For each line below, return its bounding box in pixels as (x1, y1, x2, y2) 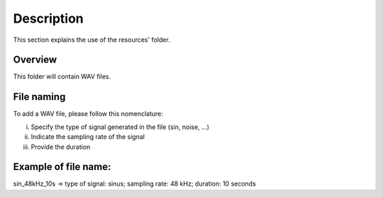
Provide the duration (30, 142, 91, 151)
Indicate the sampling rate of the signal (30, 133, 145, 141)
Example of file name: (13, 161, 111, 173)
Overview (13, 54, 57, 66)
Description (13, 11, 84, 26)
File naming (13, 91, 66, 103)
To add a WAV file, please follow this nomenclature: (13, 110, 163, 118)
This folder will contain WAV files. (13, 72, 111, 81)
